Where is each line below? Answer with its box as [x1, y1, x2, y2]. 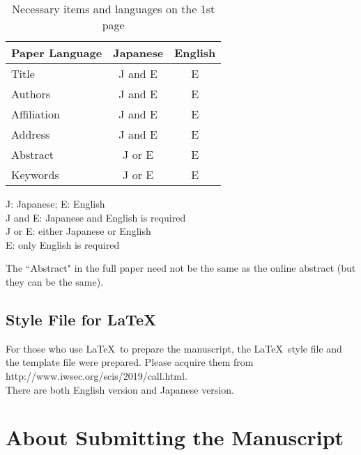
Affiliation [11, 106, 60, 122]
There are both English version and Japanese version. [6, 382, 234, 396]
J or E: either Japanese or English [6, 224, 151, 238]
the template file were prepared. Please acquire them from [6, 355, 254, 369]
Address [11, 126, 50, 142]
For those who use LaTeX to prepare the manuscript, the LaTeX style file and [6, 341, 342, 355]
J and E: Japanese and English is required [6, 210, 186, 224]
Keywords [11, 167, 59, 183]
